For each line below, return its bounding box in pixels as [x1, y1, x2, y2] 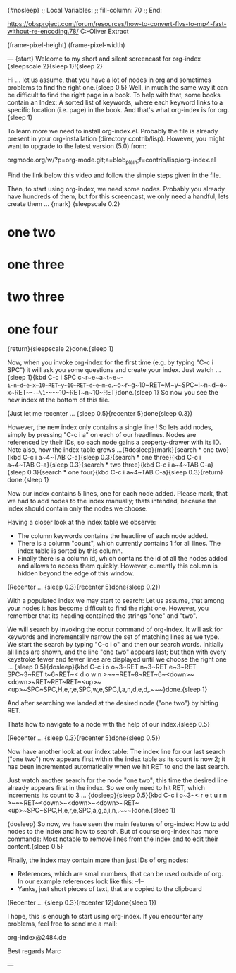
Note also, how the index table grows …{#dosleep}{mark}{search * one [7, 446, 215, 454]
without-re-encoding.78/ [7, 28, 79, 35]
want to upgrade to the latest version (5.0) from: [7, 142, 147, 150]
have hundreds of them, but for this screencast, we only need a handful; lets [7, 192, 229, 201]
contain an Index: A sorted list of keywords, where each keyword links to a [7, 98, 223, 107]
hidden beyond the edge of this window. [17, 569, 135, 578]
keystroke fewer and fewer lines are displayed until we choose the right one [7, 655, 227, 664]
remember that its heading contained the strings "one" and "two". [7, 611, 197, 620]
